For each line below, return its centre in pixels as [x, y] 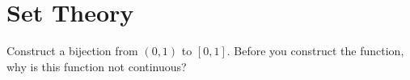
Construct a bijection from [72, 51]
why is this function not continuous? [97, 66]
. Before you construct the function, [315, 51]
